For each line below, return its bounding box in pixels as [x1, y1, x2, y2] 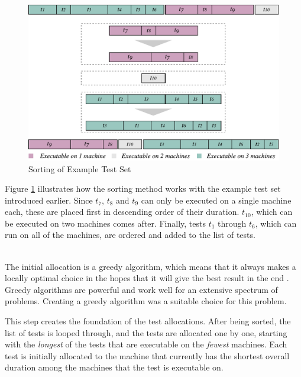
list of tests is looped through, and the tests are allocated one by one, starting [5, 326, 287, 339]
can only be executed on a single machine [141, 194, 292, 206]
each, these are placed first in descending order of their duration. [5, 205, 239, 218]
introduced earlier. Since [5, 194, 93, 206]
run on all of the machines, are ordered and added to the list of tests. [5, 228, 255, 241]
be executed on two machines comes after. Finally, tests [5, 217, 206, 229]
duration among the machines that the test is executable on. [5, 361, 224, 373]
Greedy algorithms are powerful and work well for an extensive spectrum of [5, 283, 278, 295]
